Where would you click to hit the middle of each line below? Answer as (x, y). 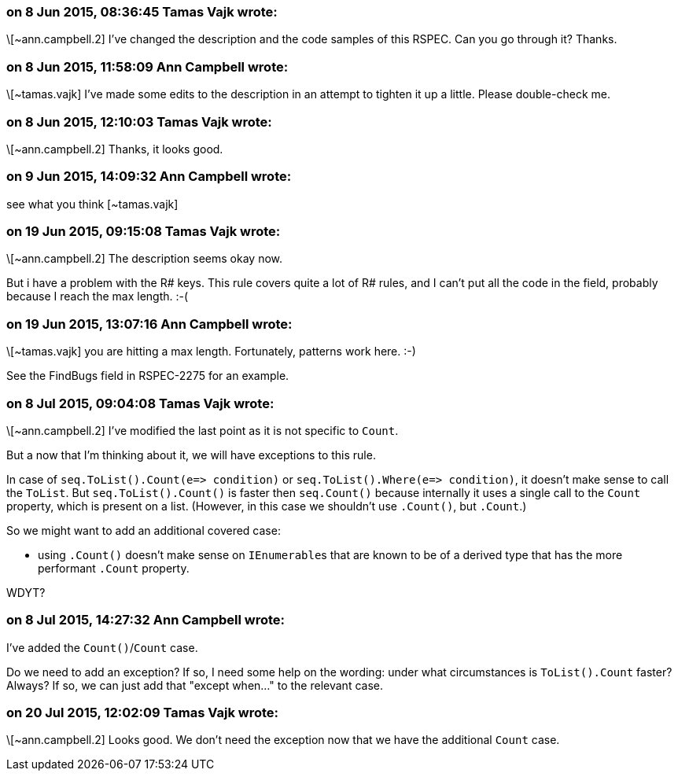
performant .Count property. (114, 568)
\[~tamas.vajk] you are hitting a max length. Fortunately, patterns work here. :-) (211, 352)
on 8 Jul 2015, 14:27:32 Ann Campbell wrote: (146, 620)
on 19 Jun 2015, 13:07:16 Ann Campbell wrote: (149, 324)
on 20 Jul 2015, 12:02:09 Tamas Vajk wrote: (142, 713)
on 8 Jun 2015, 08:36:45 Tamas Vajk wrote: (142, 12)
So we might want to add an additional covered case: (144, 530)
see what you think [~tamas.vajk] (92, 204)
